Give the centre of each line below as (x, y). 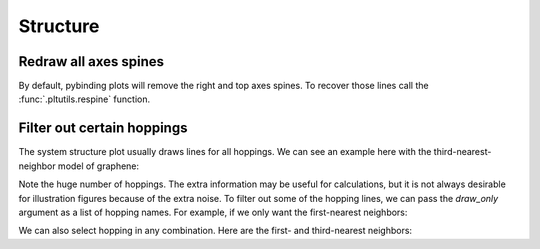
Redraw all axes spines (91, 61)
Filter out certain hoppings (103, 128)
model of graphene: (98, 166)
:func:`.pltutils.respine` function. (84, 99)
